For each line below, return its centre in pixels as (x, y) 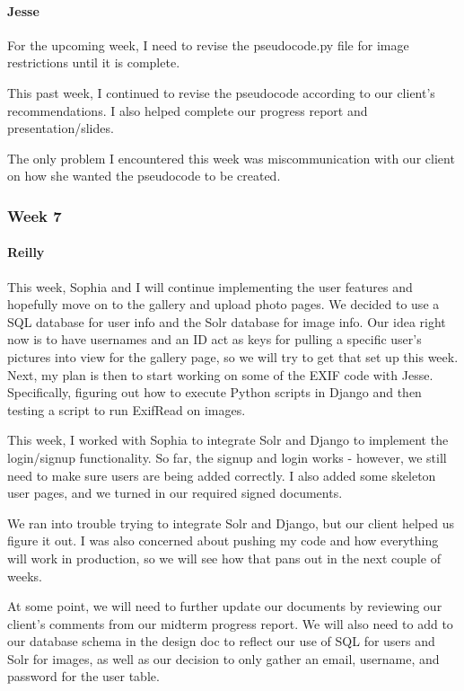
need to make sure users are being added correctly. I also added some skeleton (222, 475)
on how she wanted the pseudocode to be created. (144, 176)
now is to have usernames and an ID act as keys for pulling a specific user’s (214, 339)
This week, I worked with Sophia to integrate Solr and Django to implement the (228, 440)
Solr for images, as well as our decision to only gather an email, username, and (223, 658)
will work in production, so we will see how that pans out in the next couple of (224, 558)
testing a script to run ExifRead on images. (127, 409)
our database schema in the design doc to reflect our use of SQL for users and (221, 641)
